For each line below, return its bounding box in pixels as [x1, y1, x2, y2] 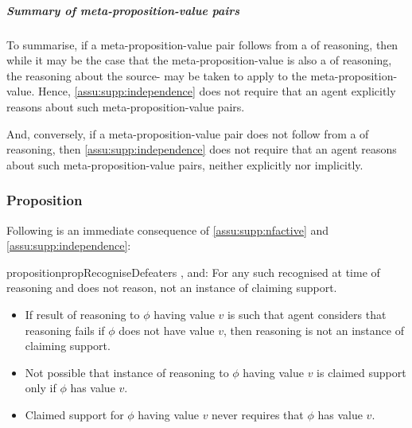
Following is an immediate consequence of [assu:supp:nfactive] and [6, 221, 329, 238]
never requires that [212, 406, 304, 422]
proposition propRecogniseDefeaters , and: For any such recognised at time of [6, 263, 380, 280]
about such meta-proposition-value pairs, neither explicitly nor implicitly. [6, 156, 363, 173]
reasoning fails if [25, 321, 105, 338]
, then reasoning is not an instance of [223, 321, 404, 338]
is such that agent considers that [227, 305, 387, 322]
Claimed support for [25, 406, 124, 422]
